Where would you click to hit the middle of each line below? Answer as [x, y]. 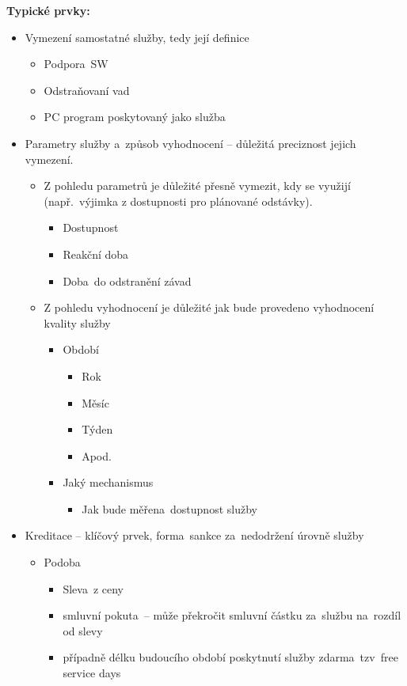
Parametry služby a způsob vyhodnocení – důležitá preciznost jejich [190, 143]
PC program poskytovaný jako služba [135, 117]
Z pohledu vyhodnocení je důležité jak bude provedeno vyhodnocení [209, 307]
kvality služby [77, 322]
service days [92, 673]
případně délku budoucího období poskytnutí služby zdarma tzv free [230, 657]
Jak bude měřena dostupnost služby [169, 508]
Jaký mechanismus [108, 482]
